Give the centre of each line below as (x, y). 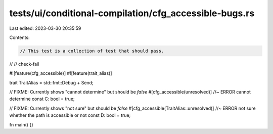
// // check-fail (24, 64)
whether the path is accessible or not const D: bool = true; (70, 115)
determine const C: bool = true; (42, 99)
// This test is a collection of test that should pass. (92, 51)
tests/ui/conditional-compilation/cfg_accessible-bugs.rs (132, 13)
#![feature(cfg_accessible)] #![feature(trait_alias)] (61, 73)
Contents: (19, 37)
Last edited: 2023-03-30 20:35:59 (45, 28)
